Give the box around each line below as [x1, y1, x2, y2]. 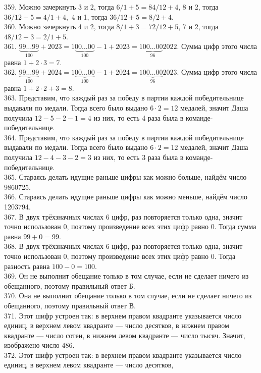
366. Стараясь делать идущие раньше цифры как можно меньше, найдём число [4, 191, 247, 202]
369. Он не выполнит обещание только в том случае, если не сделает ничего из [4, 271, 249, 281]
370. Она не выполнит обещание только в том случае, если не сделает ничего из [4, 290, 252, 301]
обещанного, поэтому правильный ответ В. [4, 300, 136, 310]
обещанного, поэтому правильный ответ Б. [4, 280, 135, 291]
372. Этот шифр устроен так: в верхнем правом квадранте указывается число [4, 349, 242, 360]
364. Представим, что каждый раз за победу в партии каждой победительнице [4, 132, 244, 142]
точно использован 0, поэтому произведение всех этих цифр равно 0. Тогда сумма [4, 221, 256, 232]
